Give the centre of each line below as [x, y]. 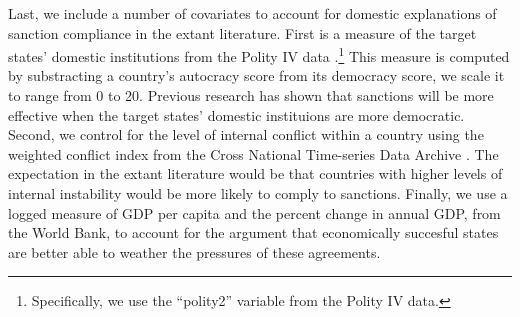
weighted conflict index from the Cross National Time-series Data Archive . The [253, 153]
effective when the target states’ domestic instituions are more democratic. [236, 114]
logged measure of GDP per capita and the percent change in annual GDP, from [254, 212]
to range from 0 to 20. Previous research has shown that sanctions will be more [251, 95]
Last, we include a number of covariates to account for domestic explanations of [252, 13]
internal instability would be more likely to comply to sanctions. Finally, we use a [258, 193]
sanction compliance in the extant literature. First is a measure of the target [242, 32]
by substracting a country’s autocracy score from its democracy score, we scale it [256, 75]
